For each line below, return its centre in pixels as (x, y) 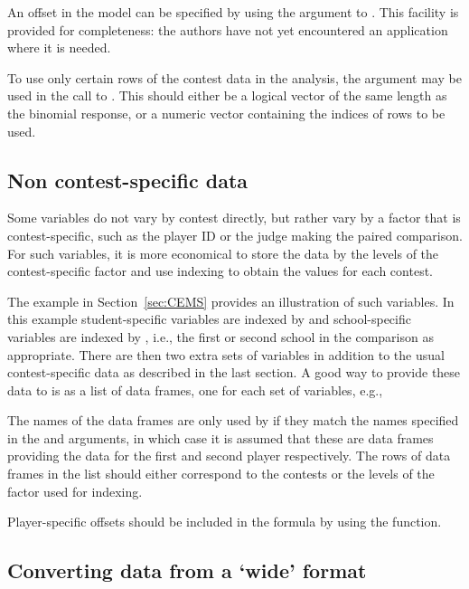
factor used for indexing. (75, 491)
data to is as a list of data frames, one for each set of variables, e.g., (195, 389)
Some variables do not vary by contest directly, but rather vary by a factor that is (234, 218)
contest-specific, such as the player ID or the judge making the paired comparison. (235, 235)
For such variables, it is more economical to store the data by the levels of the (223, 253)
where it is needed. (59, 47)
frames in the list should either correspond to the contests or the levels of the (221, 474)
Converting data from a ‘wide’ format (187, 570)
